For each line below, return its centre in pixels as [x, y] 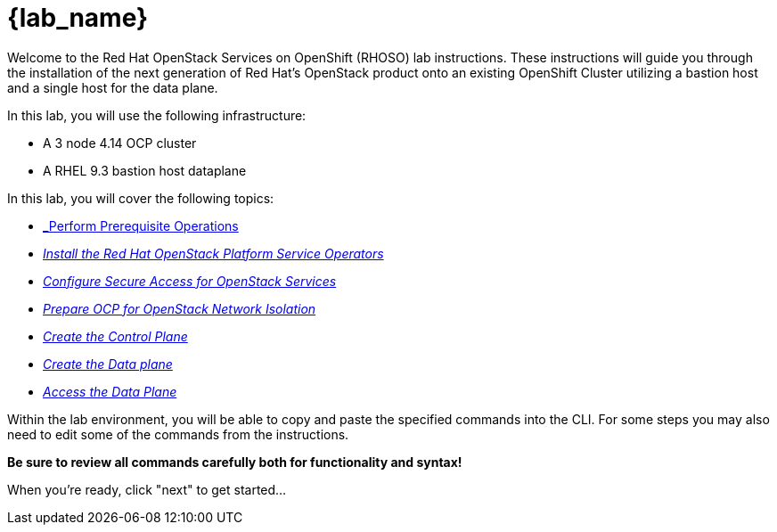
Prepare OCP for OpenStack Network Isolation [180, 308]
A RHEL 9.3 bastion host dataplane [145, 170]
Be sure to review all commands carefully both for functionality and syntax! [235, 462]
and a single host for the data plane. [113, 87]
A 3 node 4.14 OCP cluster [120, 143]
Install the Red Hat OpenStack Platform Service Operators [213, 253]
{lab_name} [78, 18]
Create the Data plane [108, 364]
